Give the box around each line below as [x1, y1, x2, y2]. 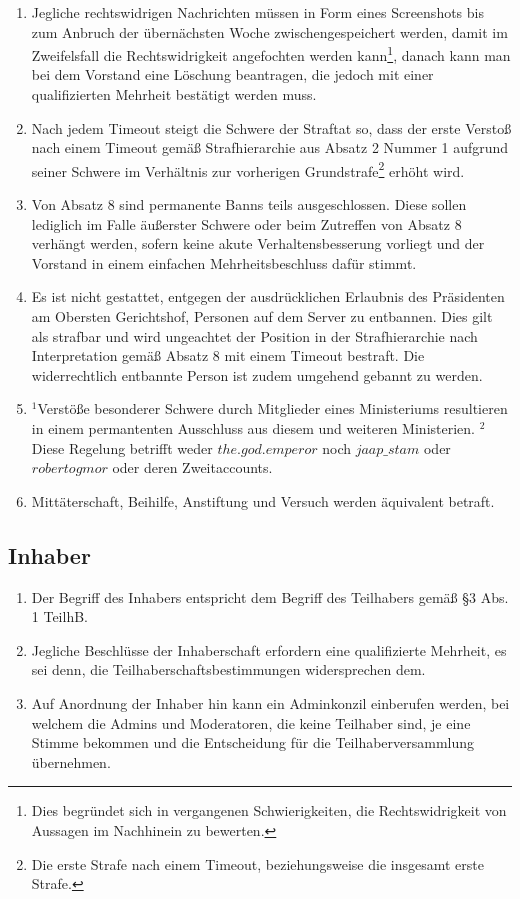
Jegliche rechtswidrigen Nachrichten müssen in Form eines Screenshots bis [31, 2, 484, 22]
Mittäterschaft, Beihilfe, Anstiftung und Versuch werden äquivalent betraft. [31, 490, 495, 511]
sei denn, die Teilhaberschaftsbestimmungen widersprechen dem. [31, 659, 426, 680]
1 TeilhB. [31, 606, 88, 627]
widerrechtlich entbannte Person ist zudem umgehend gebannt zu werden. [31, 364, 483, 385]
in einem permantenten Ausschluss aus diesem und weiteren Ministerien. [31, 418, 475, 438]
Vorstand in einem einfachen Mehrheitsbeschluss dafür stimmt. [31, 252, 417, 273]
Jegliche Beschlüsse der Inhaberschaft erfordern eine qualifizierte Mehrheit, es [31, 639, 507, 660]
